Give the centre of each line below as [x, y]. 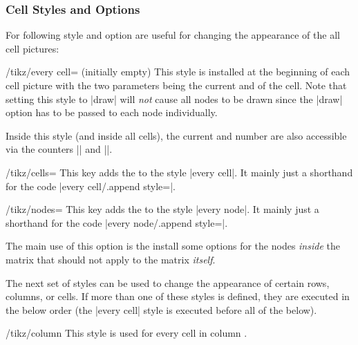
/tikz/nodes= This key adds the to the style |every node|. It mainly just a [162, 209]
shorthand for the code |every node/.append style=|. [117, 222]
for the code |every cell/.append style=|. [91, 186]
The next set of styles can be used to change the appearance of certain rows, [168, 282]
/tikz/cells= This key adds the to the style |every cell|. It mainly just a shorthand [179, 172]
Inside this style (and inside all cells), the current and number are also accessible [176, 135]
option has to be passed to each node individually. [112, 112]
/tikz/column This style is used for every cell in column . [126, 333]
